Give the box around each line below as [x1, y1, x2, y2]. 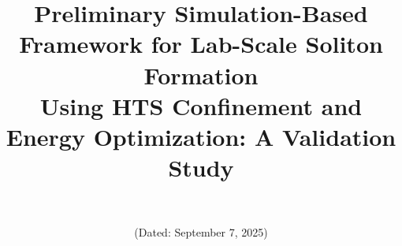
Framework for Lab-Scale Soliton [19, 28, 383, 60]
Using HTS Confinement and [39, 89, 363, 121]
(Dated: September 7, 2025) [134, 223, 268, 240]
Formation [143, 58, 259, 91]
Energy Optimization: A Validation [6, 120, 396, 152]
